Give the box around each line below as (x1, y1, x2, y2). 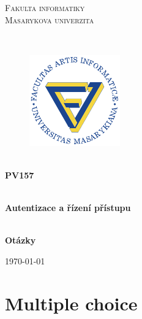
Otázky (5, 234, 36, 247)
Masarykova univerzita (5, 13, 94, 26)
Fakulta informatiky (5, 1, 85, 13)
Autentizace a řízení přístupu (5, 201, 131, 214)
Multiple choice (5, 290, 138, 315)
